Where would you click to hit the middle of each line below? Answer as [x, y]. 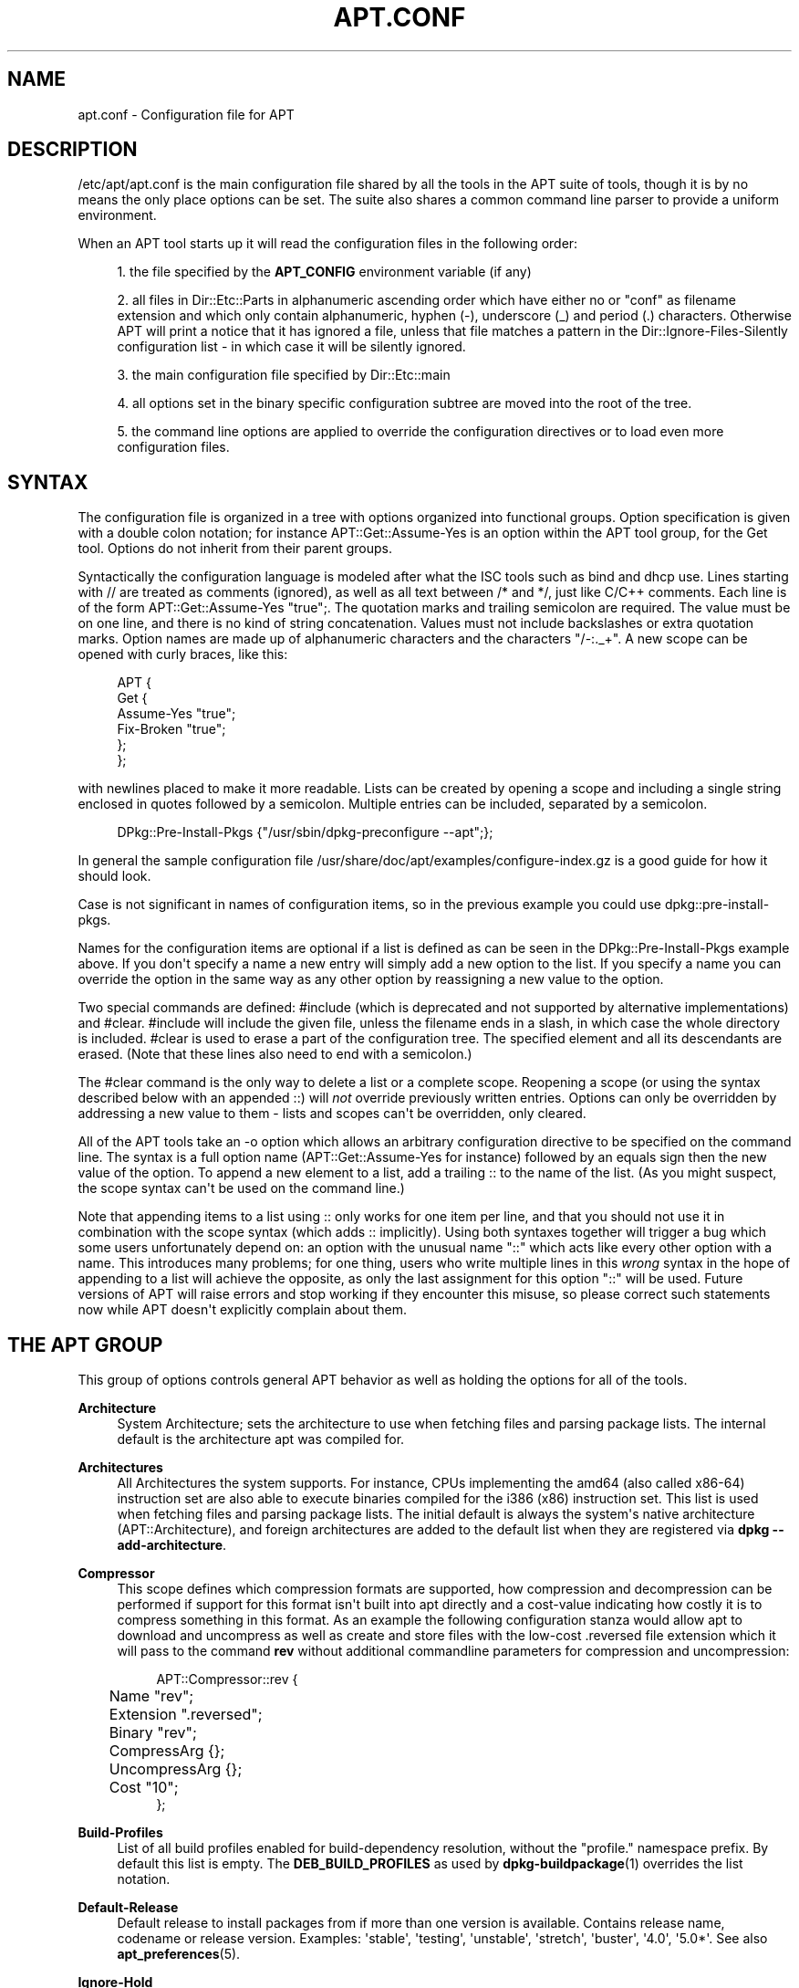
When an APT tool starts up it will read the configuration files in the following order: [328, 244]
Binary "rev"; [153, 1733]
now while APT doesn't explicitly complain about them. [242, 1310]
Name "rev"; [151, 1696]
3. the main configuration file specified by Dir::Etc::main [284, 375]
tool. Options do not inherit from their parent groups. [235, 549]
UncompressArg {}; [176, 1769]
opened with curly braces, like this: [183, 654]
